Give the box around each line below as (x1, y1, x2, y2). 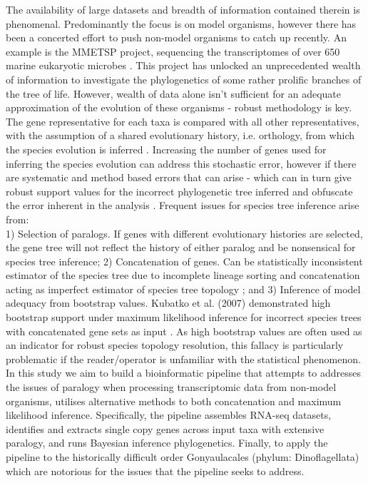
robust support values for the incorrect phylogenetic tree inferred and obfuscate (6, 183, 353, 198)
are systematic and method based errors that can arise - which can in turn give (6, 170, 352, 185)
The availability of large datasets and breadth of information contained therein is (6, 2, 360, 16)
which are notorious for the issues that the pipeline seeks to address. (6, 463, 305, 478)
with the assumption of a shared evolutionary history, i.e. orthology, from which (6, 128, 355, 143)
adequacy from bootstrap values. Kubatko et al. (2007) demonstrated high (6, 295, 331, 310)
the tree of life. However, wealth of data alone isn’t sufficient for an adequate (6, 86, 342, 101)
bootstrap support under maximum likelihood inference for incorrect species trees (6, 310, 362, 325)
